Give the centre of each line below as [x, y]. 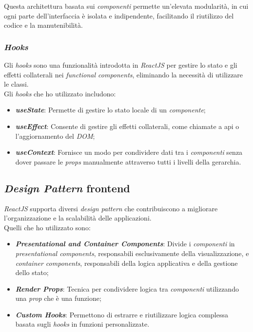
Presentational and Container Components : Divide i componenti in [125, 244]
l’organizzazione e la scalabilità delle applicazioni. [78, 218]
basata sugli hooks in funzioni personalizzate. [82, 324]
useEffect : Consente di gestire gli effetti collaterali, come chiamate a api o [127, 126]
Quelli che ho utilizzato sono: [47, 227]
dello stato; [32, 272]
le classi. [16, 84]
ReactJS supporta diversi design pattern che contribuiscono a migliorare [111, 208]
